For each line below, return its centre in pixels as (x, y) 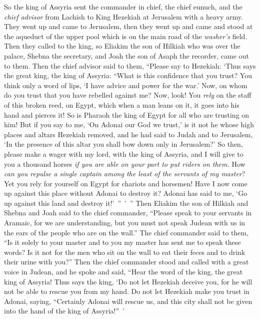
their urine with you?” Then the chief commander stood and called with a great (126, 262)
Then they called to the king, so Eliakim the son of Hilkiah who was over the (122, 46)
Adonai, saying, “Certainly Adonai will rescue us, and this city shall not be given (128, 301)
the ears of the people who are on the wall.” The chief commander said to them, (126, 232)
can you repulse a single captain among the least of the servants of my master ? (125, 174)
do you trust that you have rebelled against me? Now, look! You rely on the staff (128, 95)
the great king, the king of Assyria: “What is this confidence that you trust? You (128, 75)
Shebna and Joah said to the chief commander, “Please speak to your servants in (128, 213)
